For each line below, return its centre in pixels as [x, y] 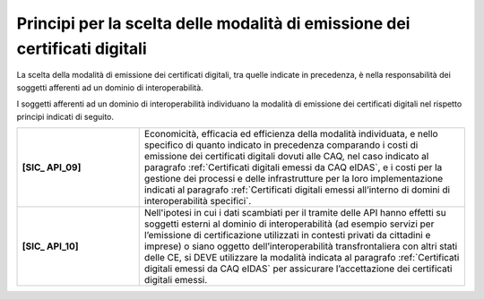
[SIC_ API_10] [51, 246]
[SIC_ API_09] [52, 167]
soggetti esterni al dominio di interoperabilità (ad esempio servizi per [289, 224]
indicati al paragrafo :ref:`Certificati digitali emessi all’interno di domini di [297, 190]
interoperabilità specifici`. [198, 201]
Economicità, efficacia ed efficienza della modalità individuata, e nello [291, 133]
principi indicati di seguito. [65, 116]
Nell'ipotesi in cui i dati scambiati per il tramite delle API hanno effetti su [295, 212]
